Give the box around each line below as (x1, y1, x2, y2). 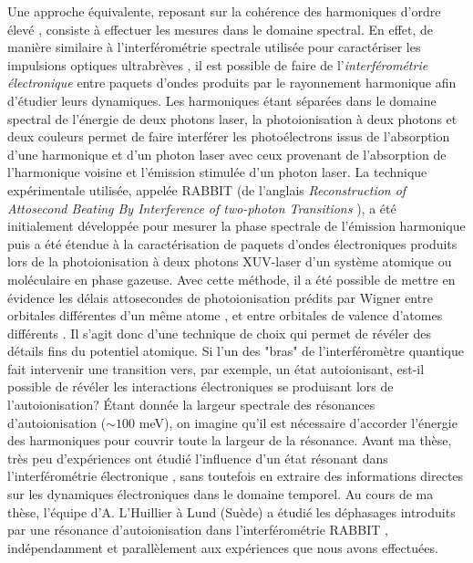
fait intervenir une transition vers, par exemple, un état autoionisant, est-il (7, 359, 425, 378)
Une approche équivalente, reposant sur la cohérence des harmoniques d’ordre (7, 2, 441, 20)
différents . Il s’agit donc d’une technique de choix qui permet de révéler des (7, 323, 432, 342)
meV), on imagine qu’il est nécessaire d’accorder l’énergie (139, 412, 458, 432)
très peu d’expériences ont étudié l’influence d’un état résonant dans (7, 448, 388, 467)
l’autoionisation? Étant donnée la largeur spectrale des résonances (7, 395, 375, 414)
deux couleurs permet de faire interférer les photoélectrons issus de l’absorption (7, 127, 450, 146)
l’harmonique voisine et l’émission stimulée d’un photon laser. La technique (7, 162, 427, 182)
